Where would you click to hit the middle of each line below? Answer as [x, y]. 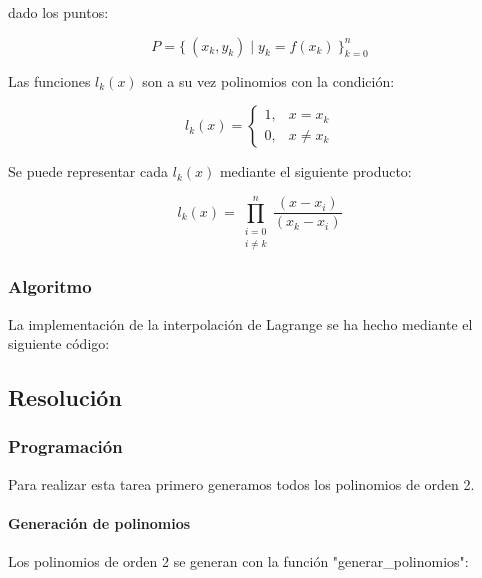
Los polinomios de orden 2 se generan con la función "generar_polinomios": [238, 561]
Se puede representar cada [88, 171]
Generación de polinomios [99, 522]
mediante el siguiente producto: [315, 171]
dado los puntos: [58, 12]
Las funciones [49, 80]
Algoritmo [50, 286]
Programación [65, 446]
